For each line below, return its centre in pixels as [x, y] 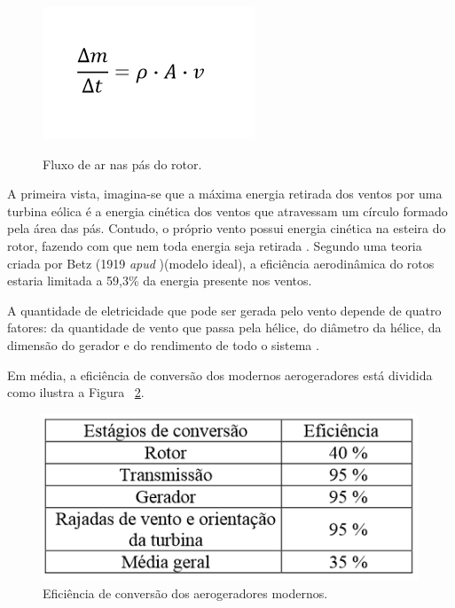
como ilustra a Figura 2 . [76, 392]
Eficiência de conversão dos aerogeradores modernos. [185, 592]
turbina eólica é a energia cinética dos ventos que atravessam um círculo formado [227, 210]
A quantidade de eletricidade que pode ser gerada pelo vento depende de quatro [224, 310]
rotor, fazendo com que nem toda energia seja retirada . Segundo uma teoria [215, 245]
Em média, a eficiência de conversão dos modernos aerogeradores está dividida [220, 374]
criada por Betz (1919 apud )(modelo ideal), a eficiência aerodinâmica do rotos [221, 263]
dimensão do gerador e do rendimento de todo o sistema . [163, 344]
